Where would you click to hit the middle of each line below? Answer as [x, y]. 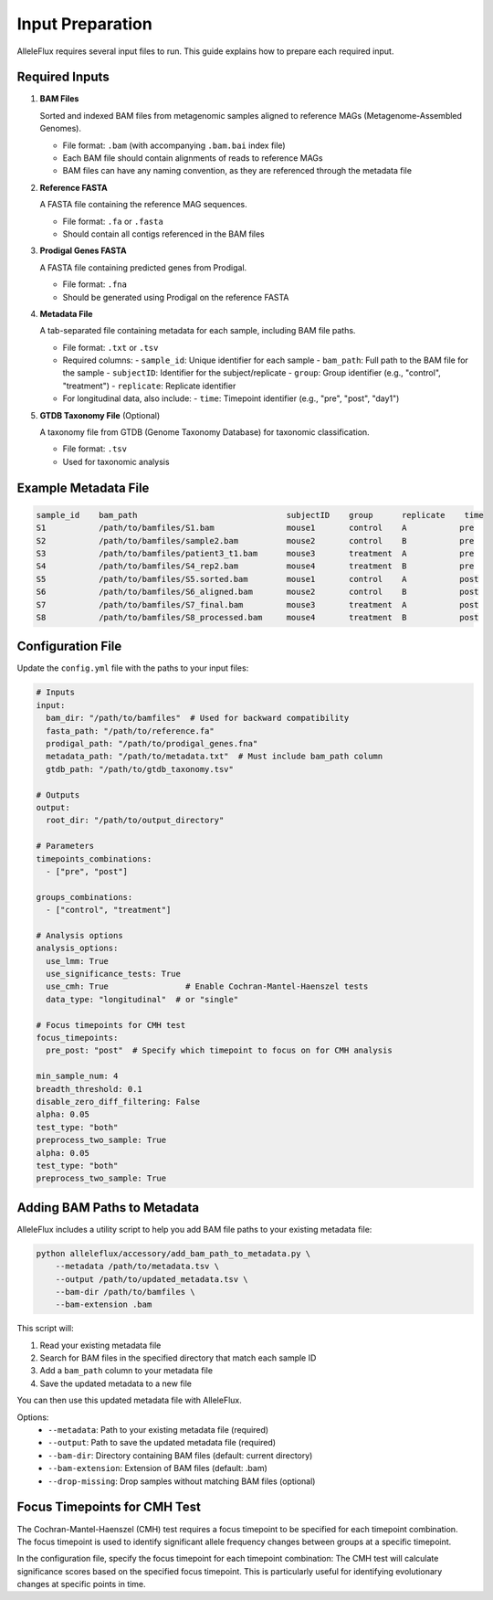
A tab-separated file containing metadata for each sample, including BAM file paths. [198, 331]
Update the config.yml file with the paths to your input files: [133, 668]
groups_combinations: [84, 897]
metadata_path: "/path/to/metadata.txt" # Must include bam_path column [215, 757]
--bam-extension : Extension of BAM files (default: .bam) [158, 1468]
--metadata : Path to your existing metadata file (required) [158, 1430]
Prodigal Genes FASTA [83, 250]
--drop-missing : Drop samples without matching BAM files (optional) [182, 1481]
